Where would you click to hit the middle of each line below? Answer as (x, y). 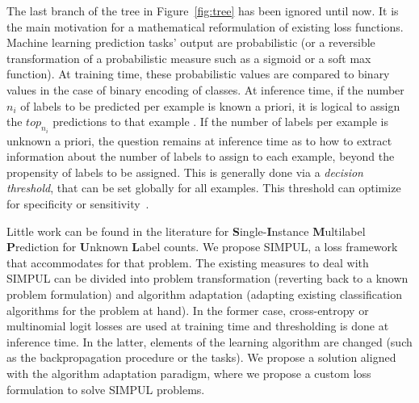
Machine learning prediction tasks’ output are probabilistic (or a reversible (191, 42)
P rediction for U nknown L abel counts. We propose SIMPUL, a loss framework (202, 247)
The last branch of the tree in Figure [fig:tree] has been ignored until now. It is (203, 10)
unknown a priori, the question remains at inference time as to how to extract (199, 140)
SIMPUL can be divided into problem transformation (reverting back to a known (207, 278)
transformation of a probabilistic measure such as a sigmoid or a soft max (189, 58)
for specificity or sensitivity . (78, 203)
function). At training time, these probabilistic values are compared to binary (198, 74)
